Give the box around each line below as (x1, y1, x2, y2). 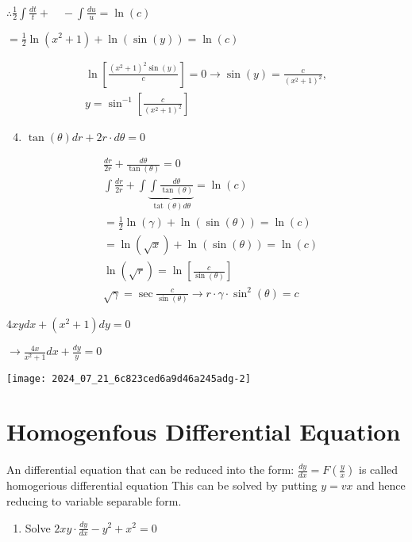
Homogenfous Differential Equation (6, 415, 401, 448)
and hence (356, 477, 406, 494)
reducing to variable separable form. (6, 492, 182, 509)
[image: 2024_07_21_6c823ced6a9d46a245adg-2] (6, 372, 251, 384)
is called (358, 461, 399, 478)
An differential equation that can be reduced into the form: (6, 461, 295, 478)
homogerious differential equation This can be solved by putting (6, 477, 318, 494)
